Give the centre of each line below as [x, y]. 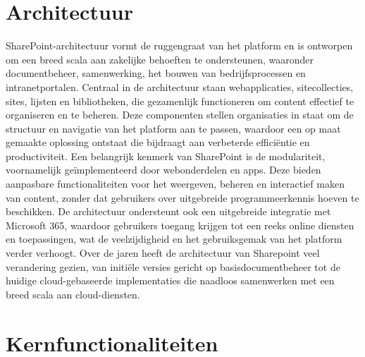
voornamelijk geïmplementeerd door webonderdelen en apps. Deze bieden [163, 170]
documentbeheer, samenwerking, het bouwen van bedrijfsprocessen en [156, 73]
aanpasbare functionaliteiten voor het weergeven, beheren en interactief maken [175, 184]
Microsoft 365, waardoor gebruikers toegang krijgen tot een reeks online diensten [180, 225]
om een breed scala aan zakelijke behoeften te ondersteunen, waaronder [160, 59]
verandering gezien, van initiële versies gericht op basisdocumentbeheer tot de [173, 266]
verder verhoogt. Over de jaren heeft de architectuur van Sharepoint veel [163, 253]
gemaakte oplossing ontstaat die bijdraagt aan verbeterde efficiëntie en [158, 142]
